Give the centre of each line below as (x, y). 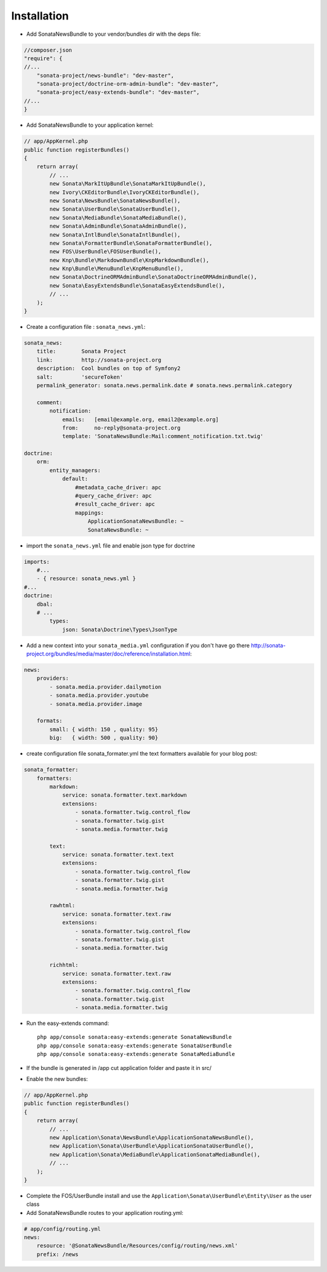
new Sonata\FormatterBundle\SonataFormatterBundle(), (131, 243)
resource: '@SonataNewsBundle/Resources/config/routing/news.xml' (137, 1246)
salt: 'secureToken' (80, 377)
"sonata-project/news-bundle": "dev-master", (105, 75)
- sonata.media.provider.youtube (99, 695)
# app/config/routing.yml (62, 1229)
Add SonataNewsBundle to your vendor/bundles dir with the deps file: (114, 34)
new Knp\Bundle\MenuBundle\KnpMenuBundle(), (117, 269)
